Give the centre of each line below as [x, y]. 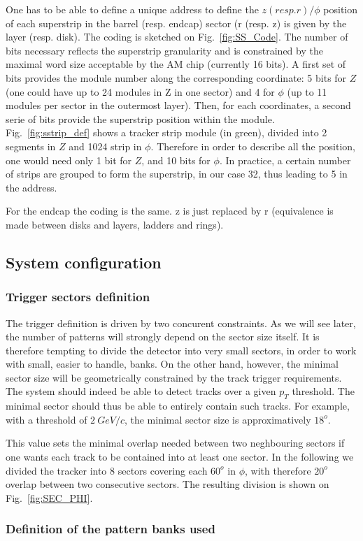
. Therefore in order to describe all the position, [253, 146]
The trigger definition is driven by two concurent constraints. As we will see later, [181, 323]
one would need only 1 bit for [69, 160]
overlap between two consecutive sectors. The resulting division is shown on [168, 484]
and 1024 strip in [105, 146]
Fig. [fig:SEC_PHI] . [49, 497]
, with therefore [278, 470]
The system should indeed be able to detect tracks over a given [141, 391]
